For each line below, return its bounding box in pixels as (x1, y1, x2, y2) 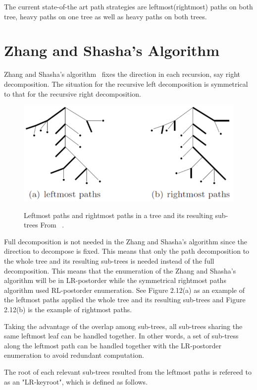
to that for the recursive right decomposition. (4, 88, 141, 99)
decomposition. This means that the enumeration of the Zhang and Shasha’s (4, 265, 236, 276)
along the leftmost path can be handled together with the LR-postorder (4, 340, 221, 350)
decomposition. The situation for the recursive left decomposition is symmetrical (4, 78, 248, 89)
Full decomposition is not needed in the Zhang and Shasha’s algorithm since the (4, 236, 248, 246)
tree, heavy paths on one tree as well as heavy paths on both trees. (4, 11, 207, 21)
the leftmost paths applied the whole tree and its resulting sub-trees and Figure (4, 294, 246, 305)
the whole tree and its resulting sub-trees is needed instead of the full (4, 256, 214, 266)
